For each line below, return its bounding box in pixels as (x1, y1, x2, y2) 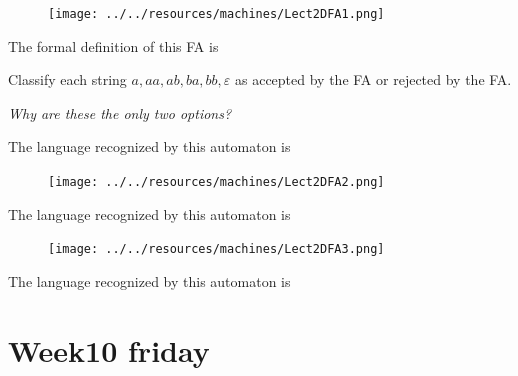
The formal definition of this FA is (8, 35, 219, 56)
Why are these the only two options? (8, 102, 232, 123)
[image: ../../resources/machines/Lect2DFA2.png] (48, 175, 385, 190)
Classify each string (8, 69, 127, 90)
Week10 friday (8, 329, 210, 370)
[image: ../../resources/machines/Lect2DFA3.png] (48, 242, 385, 257)
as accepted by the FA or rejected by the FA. (235, 69, 512, 90)
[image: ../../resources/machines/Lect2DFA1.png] (48, 7, 385, 21)
